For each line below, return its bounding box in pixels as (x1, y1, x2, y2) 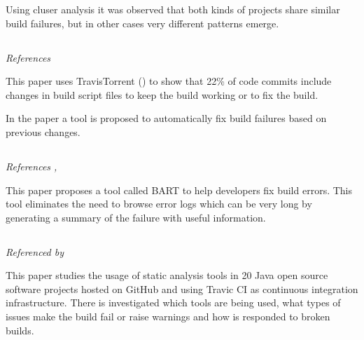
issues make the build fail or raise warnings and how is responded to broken (6, 309, 330, 324)
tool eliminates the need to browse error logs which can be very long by (6, 196, 312, 211)
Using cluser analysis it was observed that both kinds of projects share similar (6, 2, 340, 16)
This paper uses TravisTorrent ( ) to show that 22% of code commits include (6, 74, 332, 88)
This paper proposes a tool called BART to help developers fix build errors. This (6, 182, 353, 197)
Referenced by (6, 244, 64, 259)
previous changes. (6, 124, 80, 139)
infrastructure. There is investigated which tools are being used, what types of (6, 295, 341, 310)
